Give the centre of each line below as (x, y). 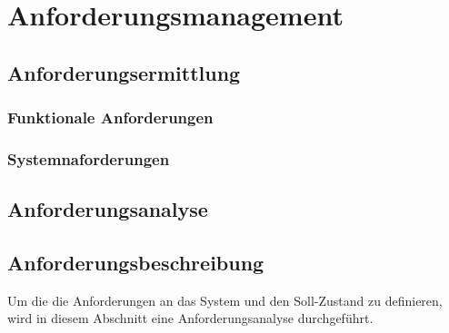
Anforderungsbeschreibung (136, 263)
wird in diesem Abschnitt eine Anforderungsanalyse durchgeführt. (190, 318)
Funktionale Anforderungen (110, 118)
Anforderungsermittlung (124, 72)
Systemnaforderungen (89, 158)
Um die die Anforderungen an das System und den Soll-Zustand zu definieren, (225, 300)
